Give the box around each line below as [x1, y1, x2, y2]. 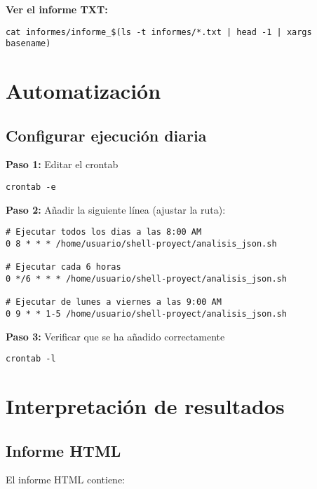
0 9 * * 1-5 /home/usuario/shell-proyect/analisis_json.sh [6, 308, 287, 319]
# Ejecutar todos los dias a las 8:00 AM [6, 227, 202, 237]
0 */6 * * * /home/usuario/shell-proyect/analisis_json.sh [6, 273, 287, 284]
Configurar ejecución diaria [6, 124, 207, 146]
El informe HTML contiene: [6, 472, 125, 487]
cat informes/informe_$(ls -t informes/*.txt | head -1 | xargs [6, 27, 312, 37]
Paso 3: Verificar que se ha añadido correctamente [6, 329, 225, 343]
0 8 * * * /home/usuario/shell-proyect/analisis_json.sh [6, 238, 277, 249]
